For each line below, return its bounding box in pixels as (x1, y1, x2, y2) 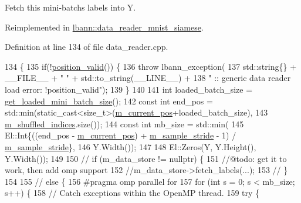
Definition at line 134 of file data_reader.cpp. (5, 40, 168, 53)
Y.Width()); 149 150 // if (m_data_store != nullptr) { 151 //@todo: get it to (5, 152, 287, 164)
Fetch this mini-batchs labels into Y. (5, 1, 136, 13)
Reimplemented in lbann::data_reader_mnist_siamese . (5, 21, 204, 33)
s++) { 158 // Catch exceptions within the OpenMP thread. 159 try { (5, 187, 260, 199)
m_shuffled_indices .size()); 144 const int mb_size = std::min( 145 (5, 117, 244, 130)
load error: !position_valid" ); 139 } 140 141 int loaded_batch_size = (5, 83, 253, 95)
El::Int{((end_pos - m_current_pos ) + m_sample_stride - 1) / (5, 129, 236, 141)
